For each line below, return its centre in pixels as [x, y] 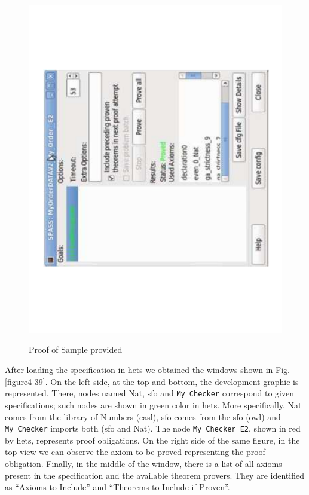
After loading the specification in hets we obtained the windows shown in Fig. [147, 370]
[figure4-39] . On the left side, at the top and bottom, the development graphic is [152, 381]
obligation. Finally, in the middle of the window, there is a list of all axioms [143, 463]
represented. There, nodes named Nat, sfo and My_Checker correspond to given [149, 393]
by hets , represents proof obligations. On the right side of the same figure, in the [152, 440]
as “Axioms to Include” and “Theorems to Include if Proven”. [117, 487]
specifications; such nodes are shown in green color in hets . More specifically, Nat [153, 404]
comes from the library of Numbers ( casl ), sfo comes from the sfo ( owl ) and [143, 416]
